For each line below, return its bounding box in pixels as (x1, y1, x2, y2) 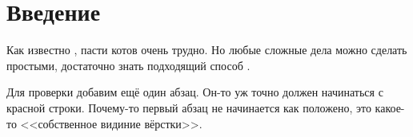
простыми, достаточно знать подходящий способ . (6, 57, 251, 73)
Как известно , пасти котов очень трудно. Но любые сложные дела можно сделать (6, 41, 407, 58)
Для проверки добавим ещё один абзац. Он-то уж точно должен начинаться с (6, 84, 383, 100)
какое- (375, 99, 405, 115)
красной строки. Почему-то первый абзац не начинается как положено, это (6, 99, 371, 115)
